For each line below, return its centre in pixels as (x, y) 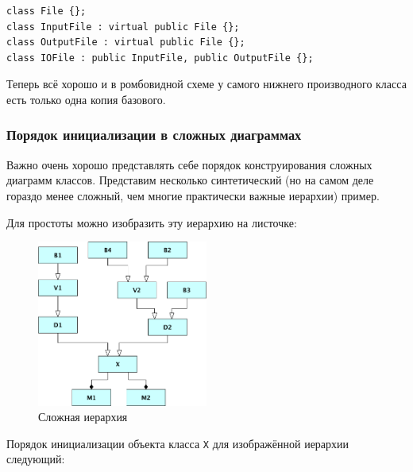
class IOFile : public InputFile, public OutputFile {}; (160, 58)
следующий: (36, 459)
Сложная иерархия (83, 417)
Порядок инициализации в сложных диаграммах (154, 135)
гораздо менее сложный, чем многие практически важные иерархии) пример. (193, 195)
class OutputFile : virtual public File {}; (126, 43)
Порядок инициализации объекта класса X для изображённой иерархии (178, 443)
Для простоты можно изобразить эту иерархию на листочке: (152, 222)
